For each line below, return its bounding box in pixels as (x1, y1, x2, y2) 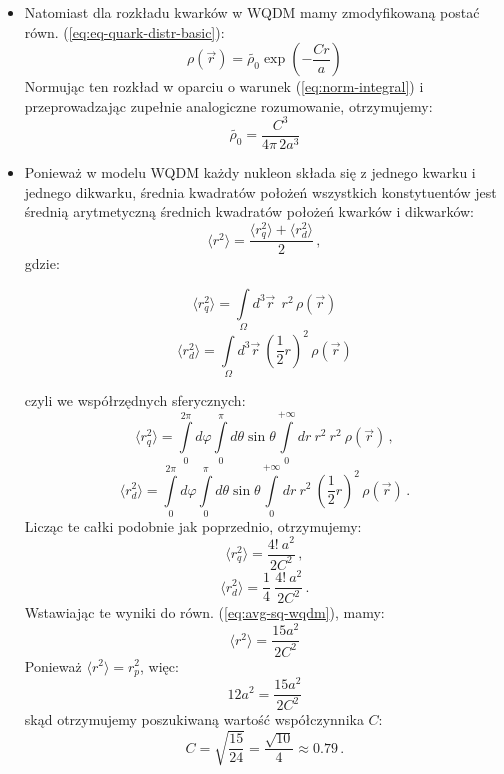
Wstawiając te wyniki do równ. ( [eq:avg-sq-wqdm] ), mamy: (24, 602, 385, 623)
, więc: (140, 655, 179, 676)
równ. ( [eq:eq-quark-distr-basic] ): (24, 21, 225, 42)
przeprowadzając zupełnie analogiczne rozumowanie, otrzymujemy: (24, 95, 433, 116)
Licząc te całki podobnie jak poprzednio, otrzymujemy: (24, 515, 362, 536)
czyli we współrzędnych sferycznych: (24, 390, 246, 411)
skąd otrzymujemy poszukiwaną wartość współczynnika (24, 709, 364, 730)
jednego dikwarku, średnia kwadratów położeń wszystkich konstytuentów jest (24, 181, 497, 202)
